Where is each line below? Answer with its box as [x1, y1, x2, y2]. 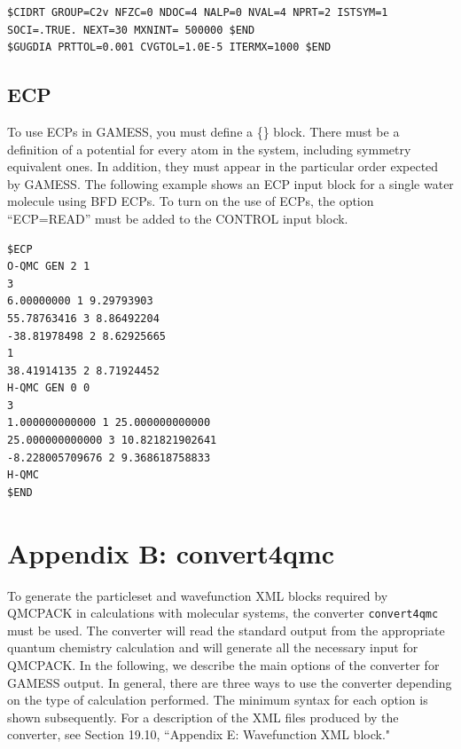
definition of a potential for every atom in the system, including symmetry [7, 139, 411, 158]
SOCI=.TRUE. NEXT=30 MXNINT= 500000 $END [7, 23, 255, 36]
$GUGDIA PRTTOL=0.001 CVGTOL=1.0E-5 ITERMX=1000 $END [7, 41, 332, 54]
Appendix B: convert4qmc [7, 534, 335, 571]
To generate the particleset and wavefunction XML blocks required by [7, 586, 388, 604]
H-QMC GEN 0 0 [7, 382, 90, 395]
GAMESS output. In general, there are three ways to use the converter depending [7, 673, 452, 691]
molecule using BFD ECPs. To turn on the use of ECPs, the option [7, 192, 374, 210]
